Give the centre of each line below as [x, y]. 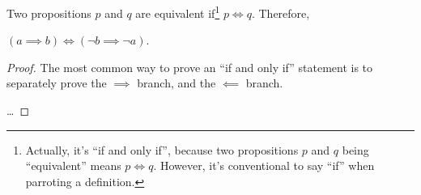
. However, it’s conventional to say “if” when [264, 165]
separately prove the [57, 83]
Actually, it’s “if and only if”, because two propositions [162, 149]
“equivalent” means [73, 165]
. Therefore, [281, 13]
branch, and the [176, 83]
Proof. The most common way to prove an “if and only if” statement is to [190, 67]
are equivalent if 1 [178, 12]
